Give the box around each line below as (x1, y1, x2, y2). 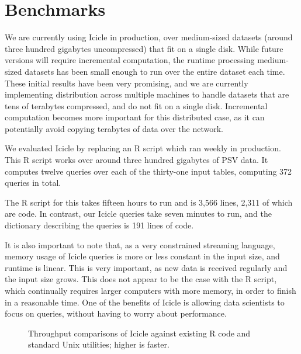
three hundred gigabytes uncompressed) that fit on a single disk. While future (5, 42, 283, 54)
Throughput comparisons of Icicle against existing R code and (28, 327, 251, 339)
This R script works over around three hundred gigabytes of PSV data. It (5, 154, 268, 166)
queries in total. (5, 176, 61, 189)
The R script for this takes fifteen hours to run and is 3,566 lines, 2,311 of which (5, 196, 293, 208)
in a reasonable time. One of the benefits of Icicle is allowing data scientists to (5, 296, 285, 308)
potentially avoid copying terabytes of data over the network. (5, 122, 223, 134)
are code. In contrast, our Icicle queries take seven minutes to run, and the (5, 207, 272, 220)
